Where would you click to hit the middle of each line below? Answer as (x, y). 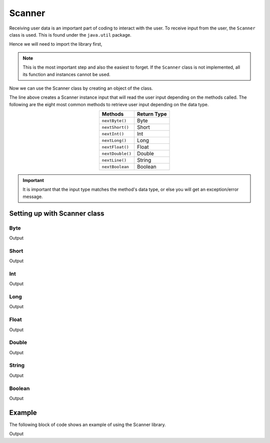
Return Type (152, 114)
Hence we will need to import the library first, (56, 44)
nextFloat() (115, 147)
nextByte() (114, 121)
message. (33, 196)
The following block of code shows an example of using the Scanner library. (87, 424)
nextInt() (113, 134)
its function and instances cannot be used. (66, 74)
